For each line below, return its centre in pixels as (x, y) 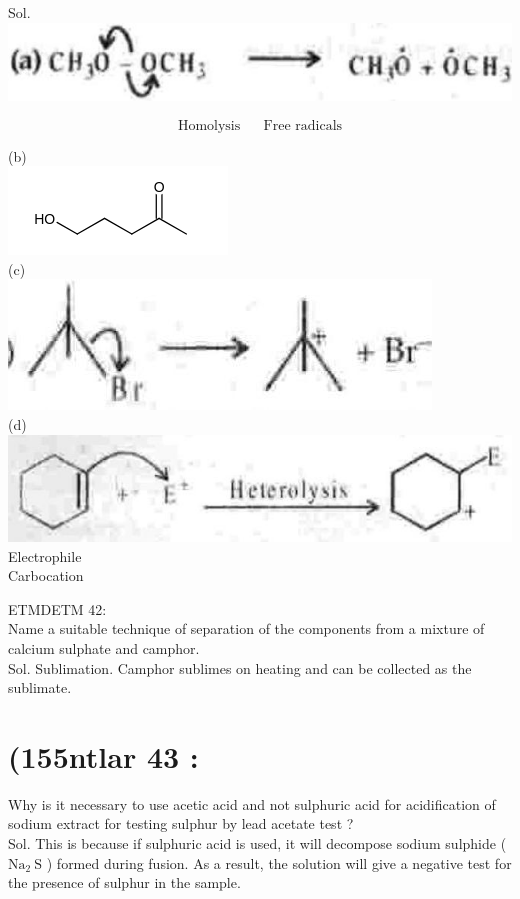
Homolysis (209, 125)
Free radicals (303, 125)
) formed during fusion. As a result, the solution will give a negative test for (279, 862)
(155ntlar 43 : (103, 755)
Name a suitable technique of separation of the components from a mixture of (246, 628)
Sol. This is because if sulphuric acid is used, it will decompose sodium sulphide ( (257, 843)
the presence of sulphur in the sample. (124, 882)
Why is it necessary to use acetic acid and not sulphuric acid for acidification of (252, 803)
